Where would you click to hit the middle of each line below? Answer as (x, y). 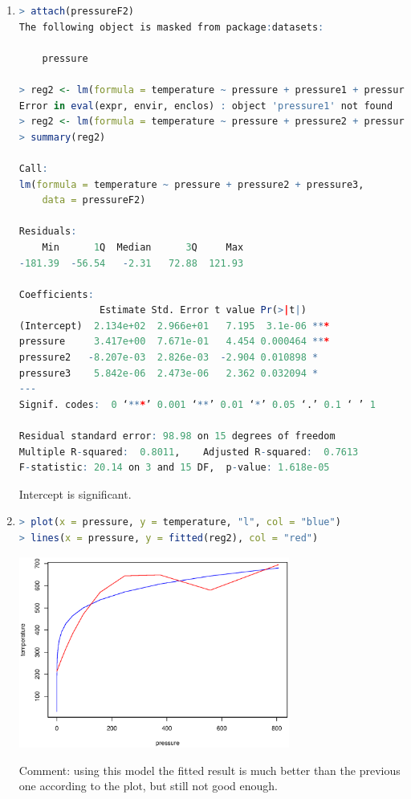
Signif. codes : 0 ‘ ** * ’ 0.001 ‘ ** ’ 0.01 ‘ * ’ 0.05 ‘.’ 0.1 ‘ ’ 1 (197, 404)
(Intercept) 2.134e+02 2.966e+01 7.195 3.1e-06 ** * (174, 326)
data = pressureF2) (94, 200)
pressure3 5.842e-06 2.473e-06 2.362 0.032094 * (169, 373)
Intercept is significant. (75, 493)
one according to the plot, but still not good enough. (148, 786)
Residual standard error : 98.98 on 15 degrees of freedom (177, 436)
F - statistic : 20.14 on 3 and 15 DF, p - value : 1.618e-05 (174, 468)
